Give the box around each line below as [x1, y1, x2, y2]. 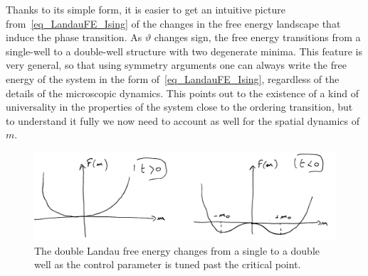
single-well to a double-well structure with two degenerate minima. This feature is [6, 43, 362, 58]
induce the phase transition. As [6, 30, 142, 45]
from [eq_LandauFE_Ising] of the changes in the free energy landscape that [6, 16, 341, 31]
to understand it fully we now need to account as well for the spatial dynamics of [6, 113, 359, 128]
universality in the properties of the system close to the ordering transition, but [6, 99, 353, 114]
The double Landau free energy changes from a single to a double [34, 243, 320, 258]
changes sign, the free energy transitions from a [154, 30, 361, 45]
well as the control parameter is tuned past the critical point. [34, 257, 301, 272]
